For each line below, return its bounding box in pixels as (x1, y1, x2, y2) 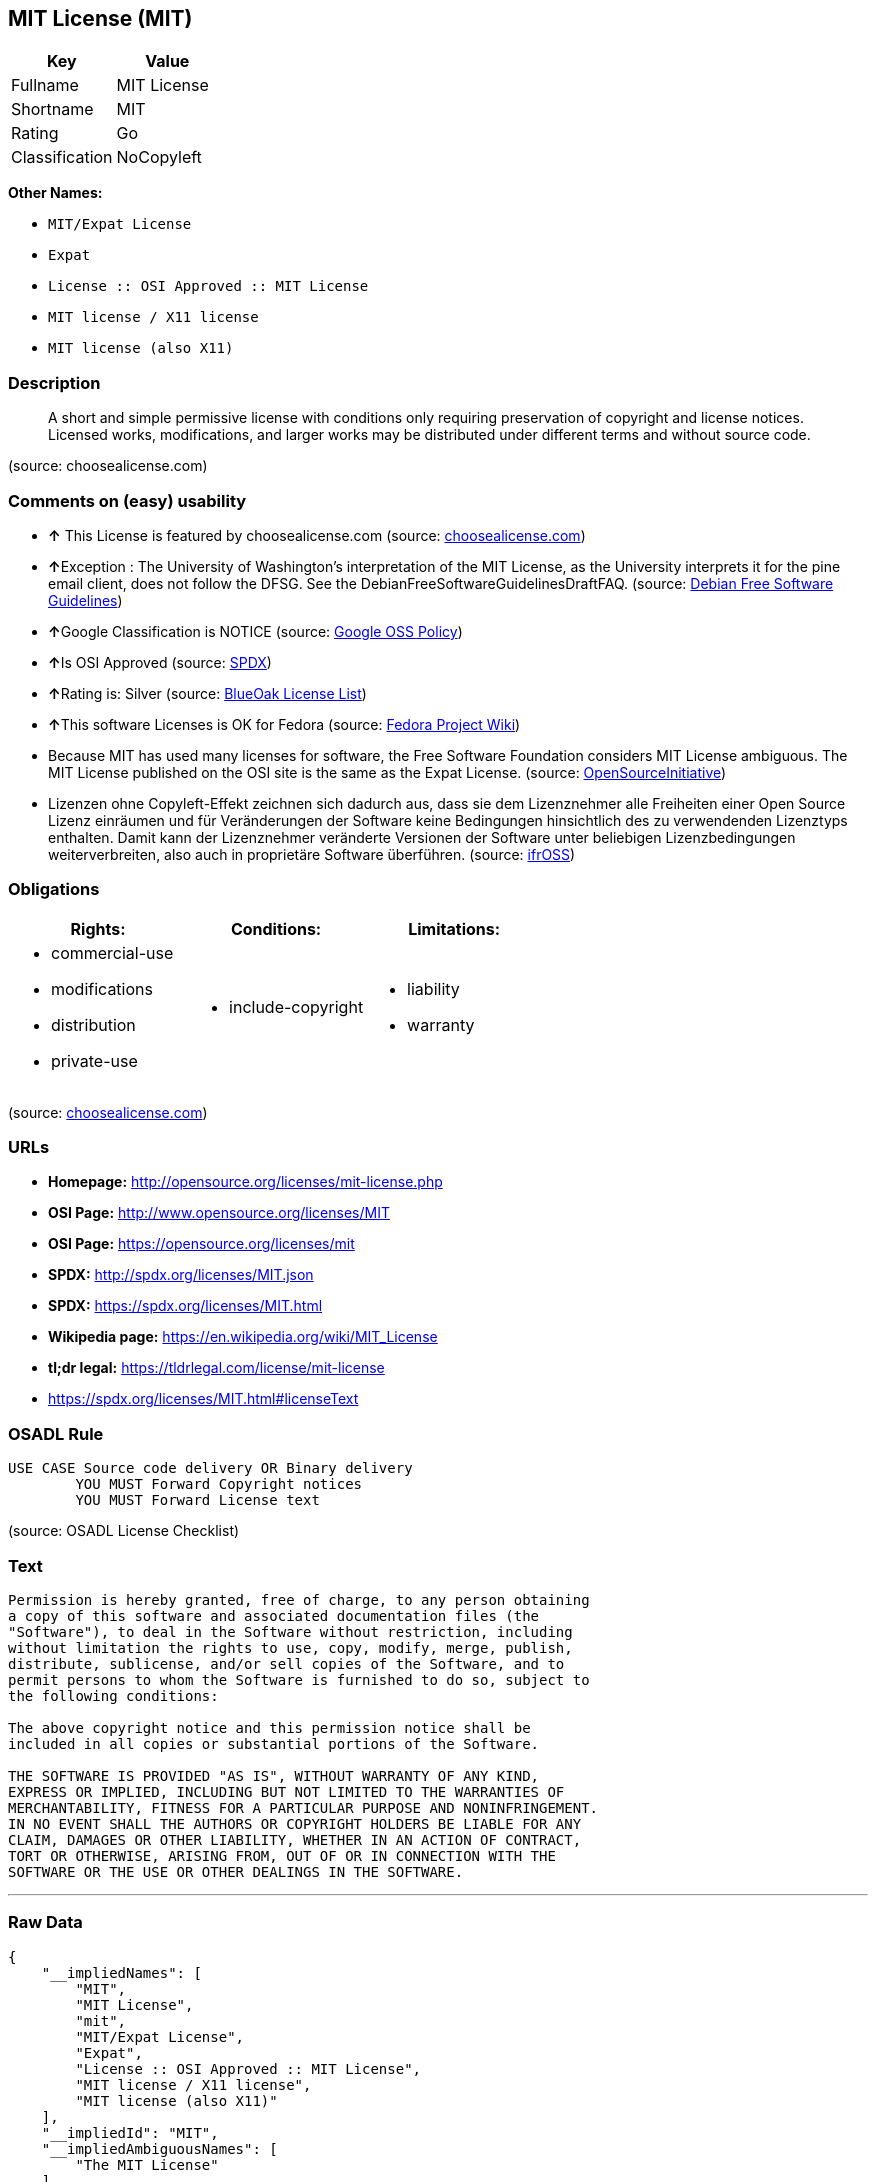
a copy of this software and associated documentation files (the (8, 1607, 540, 1624)
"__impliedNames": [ (41, 1964, 202, 1981)
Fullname (11, 75, 79, 96)
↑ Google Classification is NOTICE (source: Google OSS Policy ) (48, 622, 463, 640)
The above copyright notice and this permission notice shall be (8, 1719, 531, 1736)
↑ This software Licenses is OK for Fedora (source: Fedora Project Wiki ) (48, 715, 521, 733)
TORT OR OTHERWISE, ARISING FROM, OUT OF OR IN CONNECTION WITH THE (8, 1847, 556, 1864)
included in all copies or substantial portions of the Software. (8, 1735, 540, 1752)
